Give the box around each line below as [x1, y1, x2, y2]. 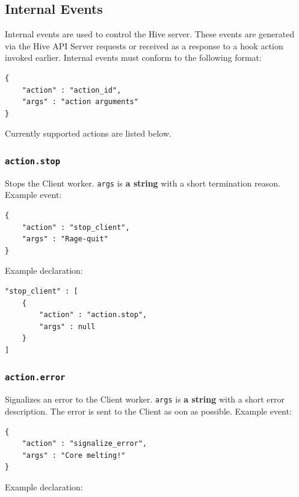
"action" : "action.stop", [39, 310, 147, 319]
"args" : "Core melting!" [22, 451, 126, 460]
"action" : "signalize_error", [22, 439, 147, 448]
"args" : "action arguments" [22, 97, 138, 106]
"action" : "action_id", [22, 85, 122, 94]
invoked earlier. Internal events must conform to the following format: [5, 51, 262, 64]
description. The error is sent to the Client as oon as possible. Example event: [5, 404, 292, 417]
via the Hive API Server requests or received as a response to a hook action [5, 39, 283, 52]
